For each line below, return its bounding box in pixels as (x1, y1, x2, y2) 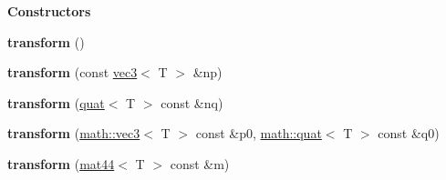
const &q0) (378, 124, 440, 143)
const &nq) (161, 93, 223, 112)
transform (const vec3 (7, 63, 138, 82)
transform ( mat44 (7, 154, 115, 173)
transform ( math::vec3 (7, 124, 140, 143)
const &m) (170, 154, 230, 173)
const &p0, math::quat (195, 124, 322, 143)
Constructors (7, 2, 91, 20)
